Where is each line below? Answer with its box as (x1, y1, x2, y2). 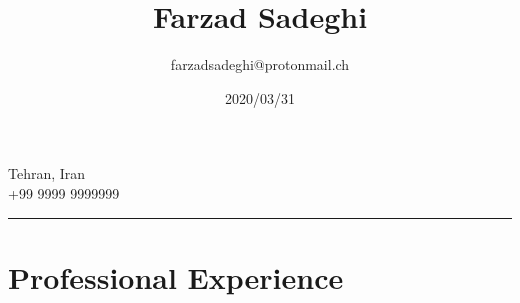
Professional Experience (8, 256, 344, 297)
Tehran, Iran (8, 163, 86, 184)
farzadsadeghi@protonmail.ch (170, 54, 350, 75)
